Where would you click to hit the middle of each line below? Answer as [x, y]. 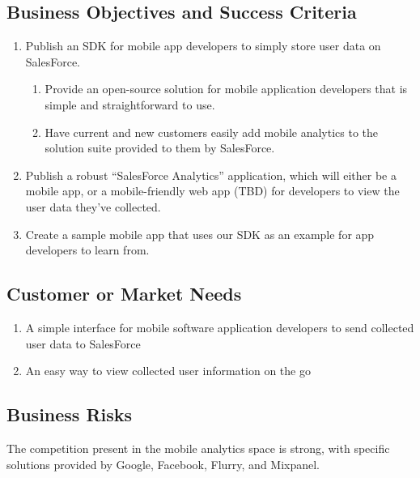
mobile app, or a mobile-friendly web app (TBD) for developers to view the [212, 191]
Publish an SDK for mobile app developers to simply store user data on [203, 46]
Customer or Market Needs [124, 294]
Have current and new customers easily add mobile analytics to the [212, 132]
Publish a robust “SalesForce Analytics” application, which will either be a [211, 175]
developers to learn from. [87, 250]
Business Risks [70, 414]
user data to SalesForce [83, 343]
